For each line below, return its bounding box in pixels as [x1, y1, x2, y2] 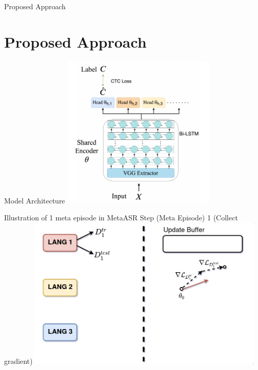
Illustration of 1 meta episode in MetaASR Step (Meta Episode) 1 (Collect [4, 212, 238, 223]
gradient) [4, 355, 33, 366]
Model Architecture [4, 195, 65, 205]
